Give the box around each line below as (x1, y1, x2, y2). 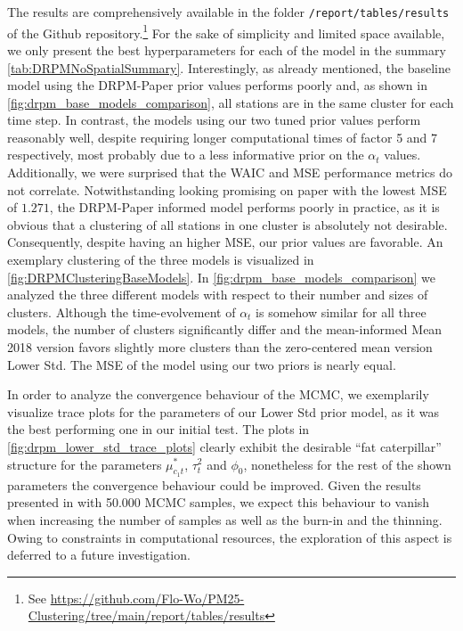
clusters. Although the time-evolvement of (7, 302, 236, 321)
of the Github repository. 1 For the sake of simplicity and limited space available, (7, 20, 445, 42)
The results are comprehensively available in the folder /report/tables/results (7, 3, 450, 20)
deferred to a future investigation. (7, 545, 191, 564)
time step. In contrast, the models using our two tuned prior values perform (7, 111, 421, 129)
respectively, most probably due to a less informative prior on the (7, 145, 364, 164)
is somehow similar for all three (256, 302, 426, 321)
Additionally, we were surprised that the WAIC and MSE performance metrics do (7, 163, 453, 182)
